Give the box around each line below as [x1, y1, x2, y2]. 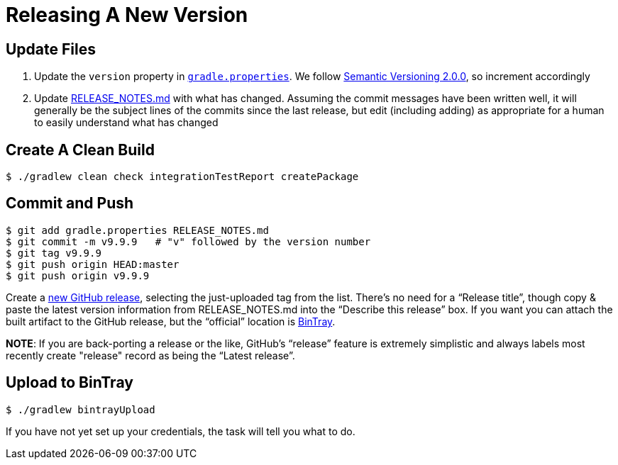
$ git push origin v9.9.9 [6, 269, 150, 281]
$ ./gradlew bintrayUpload [6, 403, 155, 415]
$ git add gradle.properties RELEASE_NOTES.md [6, 224, 269, 236]
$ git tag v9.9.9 [6, 247, 101, 259]
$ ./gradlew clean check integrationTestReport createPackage [6, 171, 359, 183]
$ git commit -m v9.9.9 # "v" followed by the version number [6, 235, 371, 247]
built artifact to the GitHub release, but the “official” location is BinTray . [6, 315, 336, 327]
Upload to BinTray [6, 374, 133, 392]
